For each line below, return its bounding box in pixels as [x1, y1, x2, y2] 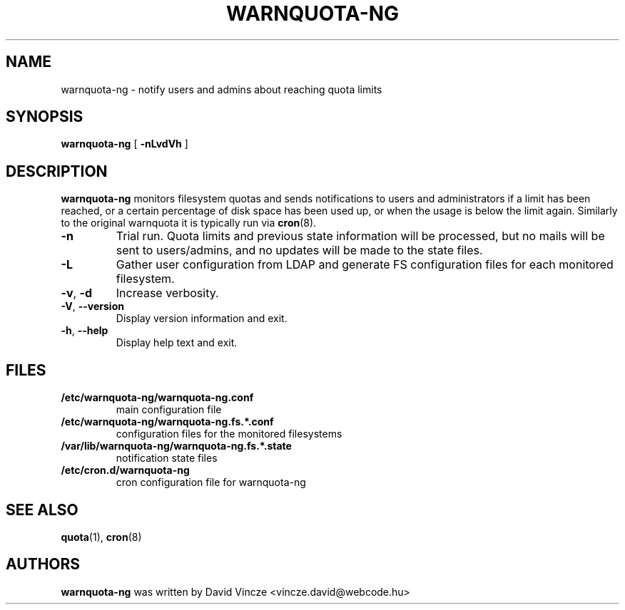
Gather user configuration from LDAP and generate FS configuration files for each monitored [116, 257, 614, 272]
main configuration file [116, 403, 222, 416]
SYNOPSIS [6, 108, 83, 126]
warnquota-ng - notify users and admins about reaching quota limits [61, 83, 382, 95]
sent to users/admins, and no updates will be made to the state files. [116, 243, 483, 258]
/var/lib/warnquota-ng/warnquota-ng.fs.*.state [61, 440, 292, 453]
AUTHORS [6, 555, 81, 574]
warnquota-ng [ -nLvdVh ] [61, 138, 188, 150]
